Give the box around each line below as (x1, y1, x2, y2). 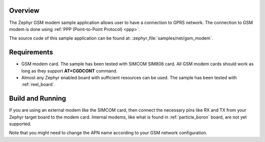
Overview (9, 6, 40, 15)
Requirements (9, 48, 53, 56)
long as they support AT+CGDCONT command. (21, 68, 118, 73)
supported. (9, 121, 31, 127)
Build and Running (9, 95, 66, 103)
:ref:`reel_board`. (21, 81, 55, 88)
